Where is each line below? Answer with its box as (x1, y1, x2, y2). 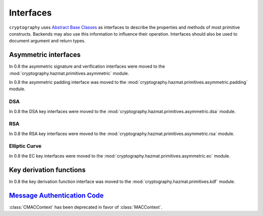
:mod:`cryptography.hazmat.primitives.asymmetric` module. (9, 70, 129, 76)
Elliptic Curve (9, 143, 41, 150)
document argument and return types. (9, 38, 86, 44)
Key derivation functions (9, 166, 86, 174)
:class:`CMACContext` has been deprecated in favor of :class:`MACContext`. (9, 204, 163, 210)
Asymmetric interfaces (9, 51, 81, 59)
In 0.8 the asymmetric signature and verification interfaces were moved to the (9, 63, 165, 69)
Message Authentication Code (9, 191, 104, 199)
